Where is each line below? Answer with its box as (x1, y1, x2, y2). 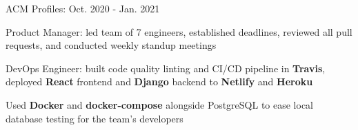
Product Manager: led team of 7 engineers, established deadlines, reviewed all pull (6, 24, 352, 39)
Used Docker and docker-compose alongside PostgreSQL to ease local (6, 97, 314, 111)
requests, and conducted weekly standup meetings (6, 38, 217, 52)
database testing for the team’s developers (6, 111, 183, 125)
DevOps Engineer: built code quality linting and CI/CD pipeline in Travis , (6, 61, 326, 75)
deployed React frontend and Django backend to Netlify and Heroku (6, 74, 313, 89)
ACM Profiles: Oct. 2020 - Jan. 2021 (6, 1, 160, 15)
